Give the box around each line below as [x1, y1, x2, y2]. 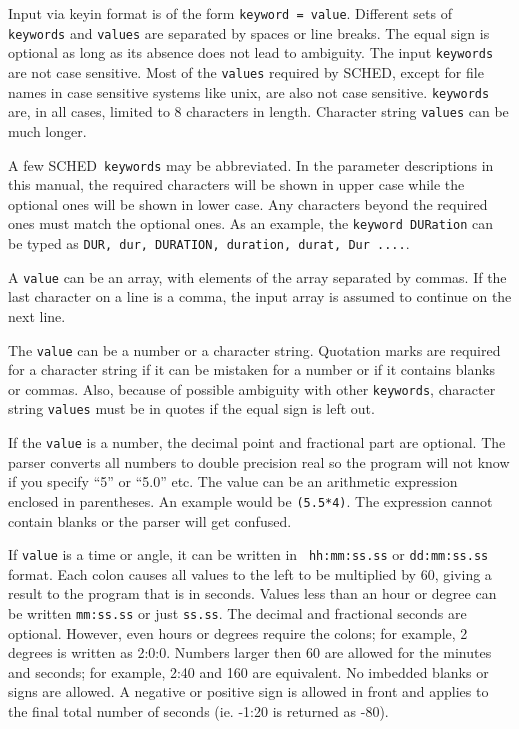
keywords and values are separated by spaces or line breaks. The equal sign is [8, 22, 490, 43]
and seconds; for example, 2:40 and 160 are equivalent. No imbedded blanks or [8, 661, 489, 682]
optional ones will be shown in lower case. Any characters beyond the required [8, 193, 488, 214]
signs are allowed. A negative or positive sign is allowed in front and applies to [8, 681, 489, 702]
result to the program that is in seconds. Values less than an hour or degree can [8, 583, 497, 604]
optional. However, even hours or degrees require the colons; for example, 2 [8, 622, 468, 643]
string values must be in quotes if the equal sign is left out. [8, 398, 375, 419]
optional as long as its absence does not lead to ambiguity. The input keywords [8, 42, 494, 63]
